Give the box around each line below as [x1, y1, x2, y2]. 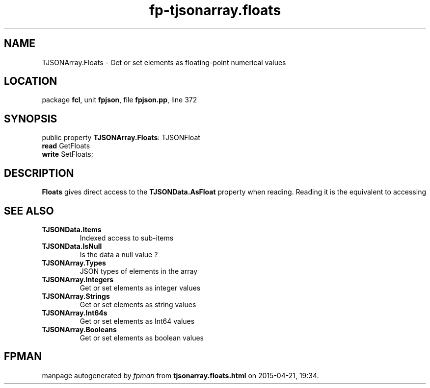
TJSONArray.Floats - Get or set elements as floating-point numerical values [42, 58, 286, 67]
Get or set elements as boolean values [80, 333, 204, 342]
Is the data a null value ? [80, 250, 158, 259]
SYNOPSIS [4, 112, 57, 125]
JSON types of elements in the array [80, 267, 198, 275]
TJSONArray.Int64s [42, 308, 107, 317]
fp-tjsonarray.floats [149, 2, 281, 19]
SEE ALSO [4, 204, 54, 217]
